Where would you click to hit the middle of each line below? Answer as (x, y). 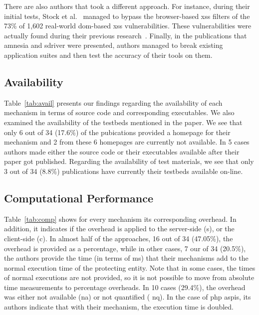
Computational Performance (79, 198)
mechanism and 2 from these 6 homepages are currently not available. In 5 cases (127, 142)
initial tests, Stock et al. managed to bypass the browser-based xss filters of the (127, 16)
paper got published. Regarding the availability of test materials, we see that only (129, 161)
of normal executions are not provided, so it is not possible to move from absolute (129, 277)
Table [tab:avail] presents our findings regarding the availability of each (113, 102)
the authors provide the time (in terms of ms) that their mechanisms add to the (126, 258)
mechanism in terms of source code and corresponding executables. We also (119, 112)
